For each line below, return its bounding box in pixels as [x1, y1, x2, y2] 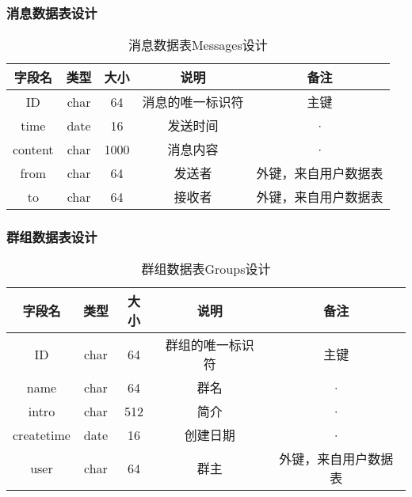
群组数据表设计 [6, 227, 97, 247]
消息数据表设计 [6, 2, 97, 22]
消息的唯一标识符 [142, 93, 244, 112]
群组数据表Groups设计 [141, 260, 271, 279]
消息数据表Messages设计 [128, 36, 268, 55]
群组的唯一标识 [165, 336, 254, 355]
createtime [13, 425, 71, 444]
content [13, 139, 54, 158]
